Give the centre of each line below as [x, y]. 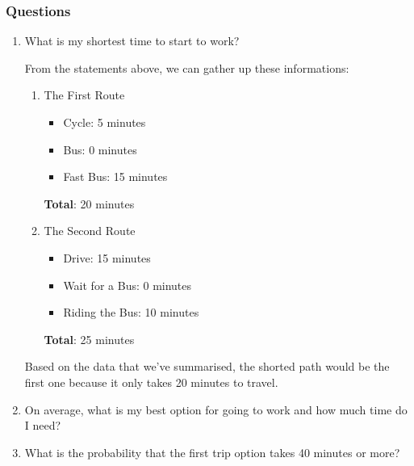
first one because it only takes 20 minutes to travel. [151, 382]
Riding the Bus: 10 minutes [131, 312]
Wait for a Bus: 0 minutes [128, 285]
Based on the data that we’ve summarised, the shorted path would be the [207, 366]
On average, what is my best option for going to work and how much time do [216, 409]
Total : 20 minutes [89, 203]
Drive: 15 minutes [107, 257]
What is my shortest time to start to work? [132, 41]
